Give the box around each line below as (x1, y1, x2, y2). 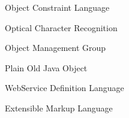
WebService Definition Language (5, 81, 124, 94)
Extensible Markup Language (5, 101, 113, 114)
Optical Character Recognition (5, 21, 118, 34)
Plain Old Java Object (5, 61, 88, 74)
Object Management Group (5, 41, 106, 54)
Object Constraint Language (5, 1, 110, 13)
